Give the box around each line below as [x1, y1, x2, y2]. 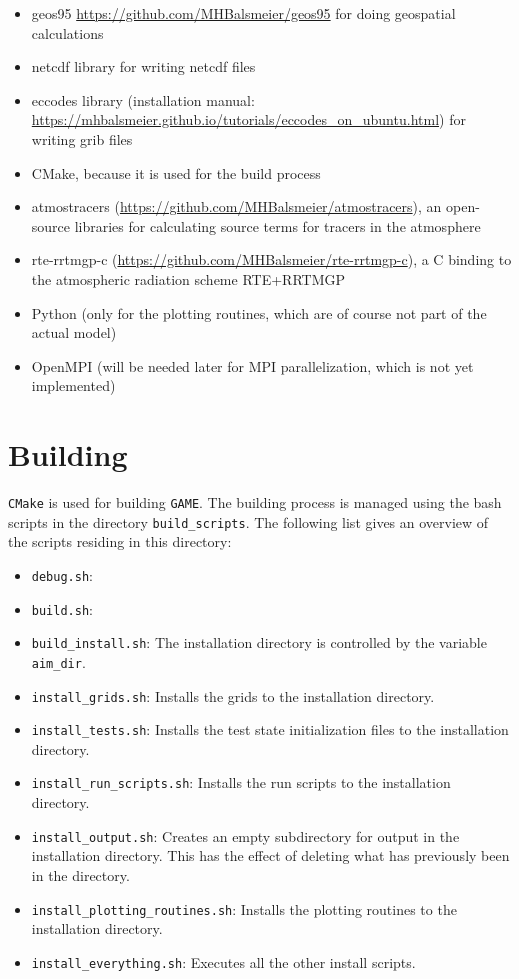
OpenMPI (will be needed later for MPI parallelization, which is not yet [31, 355, 474, 376]
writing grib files [31, 128, 133, 149]
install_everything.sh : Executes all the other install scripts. [31, 951, 416, 972]
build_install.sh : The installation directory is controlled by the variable [31, 632, 487, 653]
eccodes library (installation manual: [31, 89, 255, 110]
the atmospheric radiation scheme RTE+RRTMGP [31, 268, 345, 289]
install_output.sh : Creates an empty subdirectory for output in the [31, 825, 460, 846]
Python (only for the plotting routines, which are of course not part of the [31, 302, 487, 323]
